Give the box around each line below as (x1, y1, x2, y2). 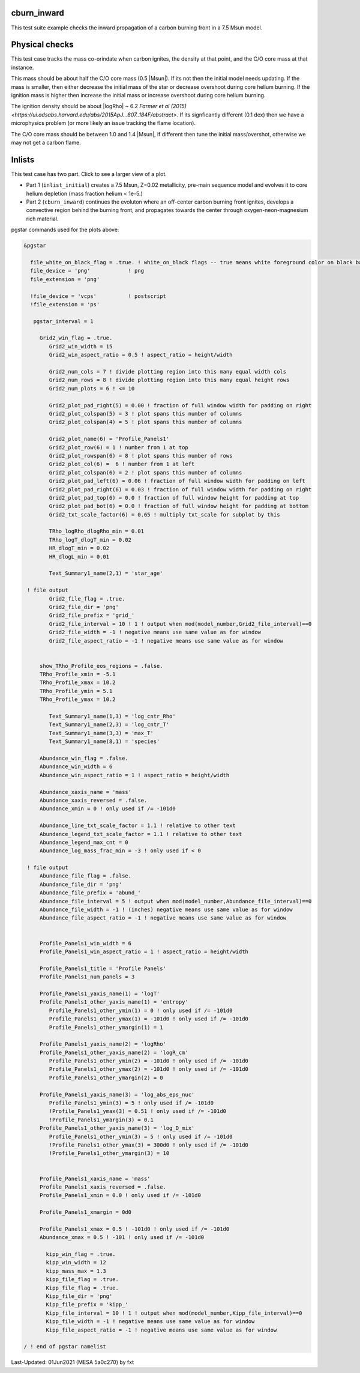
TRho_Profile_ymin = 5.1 (39, 688, 113, 694)
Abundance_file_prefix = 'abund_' (39, 890, 141, 896)
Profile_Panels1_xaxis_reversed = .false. (39, 1183, 166, 1190)
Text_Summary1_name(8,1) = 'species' (49, 738, 160, 745)
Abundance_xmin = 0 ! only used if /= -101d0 (39, 805, 176, 812)
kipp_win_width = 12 (46, 1259, 106, 1266)
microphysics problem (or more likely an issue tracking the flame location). (11, 120, 196, 127)
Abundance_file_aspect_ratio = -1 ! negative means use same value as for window (39, 915, 287, 921)
